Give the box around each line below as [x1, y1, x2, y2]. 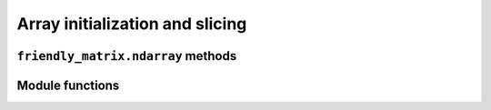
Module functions [16, 77, 120, 93]
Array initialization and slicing [16, 14, 247, 34]
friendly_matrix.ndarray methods [16, 48, 237, 64]
